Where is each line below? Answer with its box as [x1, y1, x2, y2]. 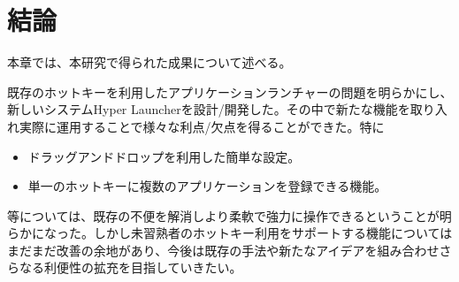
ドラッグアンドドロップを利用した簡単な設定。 [27, 147, 301, 165]
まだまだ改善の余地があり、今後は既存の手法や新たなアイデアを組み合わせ [7, 240, 440, 259]
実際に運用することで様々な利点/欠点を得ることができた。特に [19, 117, 385, 135]
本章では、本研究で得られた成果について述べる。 [7, 53, 292, 72]
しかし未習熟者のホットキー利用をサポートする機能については [93, 224, 453, 242]
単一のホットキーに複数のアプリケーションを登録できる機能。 [27, 177, 387, 195]
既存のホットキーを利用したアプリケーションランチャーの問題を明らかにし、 [7, 82, 453, 101]
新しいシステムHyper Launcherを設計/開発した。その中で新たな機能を [7, 100, 410, 118]
